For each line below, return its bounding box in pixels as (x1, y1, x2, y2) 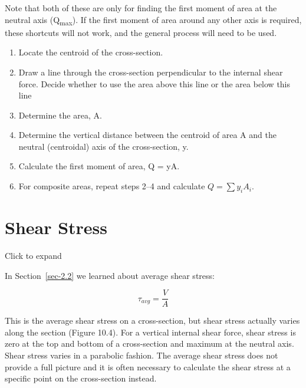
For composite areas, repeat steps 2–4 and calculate (18, 180, 205, 192)
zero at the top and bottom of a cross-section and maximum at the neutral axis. (5, 337, 294, 350)
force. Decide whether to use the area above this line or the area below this (18, 77, 291, 90)
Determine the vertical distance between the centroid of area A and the (18, 129, 277, 141)
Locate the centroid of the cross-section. (18, 46, 163, 58)
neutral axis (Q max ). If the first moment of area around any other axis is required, (5, 13, 302, 27)
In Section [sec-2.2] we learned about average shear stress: (5, 269, 215, 281)
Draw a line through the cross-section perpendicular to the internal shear (18, 65, 283, 78)
